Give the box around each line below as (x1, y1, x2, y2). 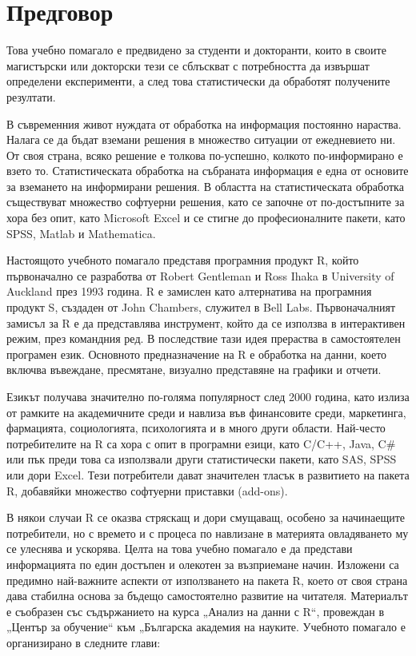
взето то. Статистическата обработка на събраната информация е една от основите (6, 162, 409, 179)
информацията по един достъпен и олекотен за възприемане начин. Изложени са (6, 555, 399, 572)
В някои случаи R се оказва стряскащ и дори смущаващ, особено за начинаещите (6, 509, 406, 526)
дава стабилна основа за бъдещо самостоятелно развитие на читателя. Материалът (6, 587, 408, 604)
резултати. (6, 88, 56, 105)
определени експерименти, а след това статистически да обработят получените (6, 73, 390, 89)
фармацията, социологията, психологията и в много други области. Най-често (6, 419, 386, 436)
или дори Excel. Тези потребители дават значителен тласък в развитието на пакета (6, 466, 410, 483)
